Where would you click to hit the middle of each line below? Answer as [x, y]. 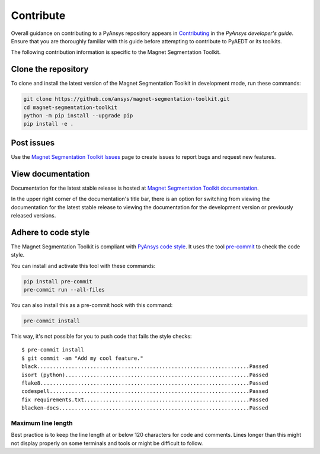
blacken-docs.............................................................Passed [145, 408]
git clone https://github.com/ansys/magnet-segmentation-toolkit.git [127, 99]
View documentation [50, 174]
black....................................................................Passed [145, 367]
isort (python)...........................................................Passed [145, 375]
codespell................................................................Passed [145, 391]
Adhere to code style [50, 232]
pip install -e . [49, 124]
